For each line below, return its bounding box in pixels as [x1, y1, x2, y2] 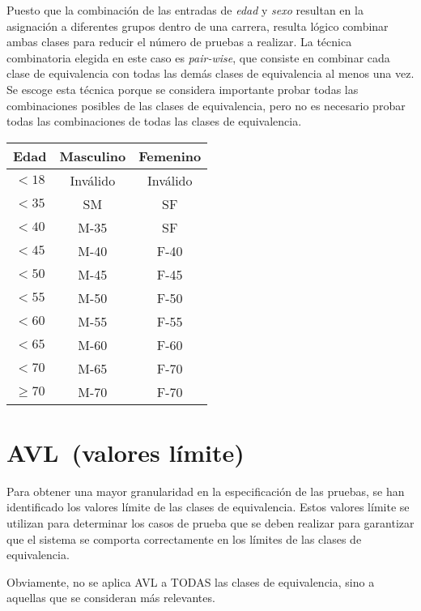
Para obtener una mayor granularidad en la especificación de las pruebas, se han [6, 482, 405, 499]
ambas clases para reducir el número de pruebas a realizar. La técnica [6, 33, 352, 50]
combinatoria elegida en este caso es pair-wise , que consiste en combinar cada [6, 49, 390, 66]
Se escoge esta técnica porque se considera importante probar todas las [6, 80, 359, 97]
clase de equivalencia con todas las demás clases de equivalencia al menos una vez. [6, 65, 415, 82]
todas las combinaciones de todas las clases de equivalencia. [6, 113, 302, 130]
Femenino [138, 146, 202, 165]
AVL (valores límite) [6, 435, 245, 468]
